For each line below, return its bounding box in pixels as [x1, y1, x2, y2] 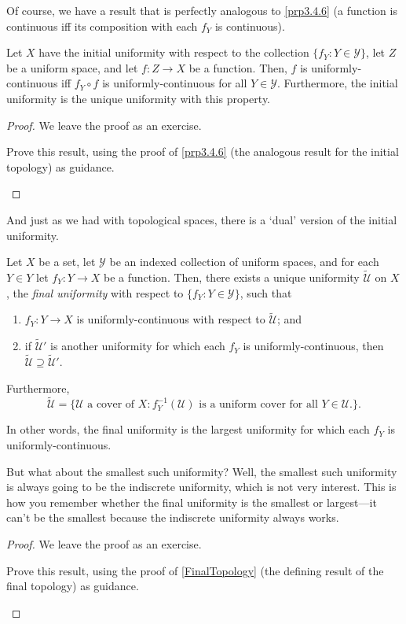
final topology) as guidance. [6, 578, 139, 594]
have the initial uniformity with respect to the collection [38, 44, 309, 61]
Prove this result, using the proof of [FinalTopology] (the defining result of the [6, 562, 384, 578]
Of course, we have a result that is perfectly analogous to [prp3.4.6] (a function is [6, 2, 397, 18]
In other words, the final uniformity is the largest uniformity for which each [6, 421, 370, 438]
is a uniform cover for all [199, 399, 318, 411]
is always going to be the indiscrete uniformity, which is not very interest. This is [6, 478, 397, 495]
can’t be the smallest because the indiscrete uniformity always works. [6, 509, 339, 526]
